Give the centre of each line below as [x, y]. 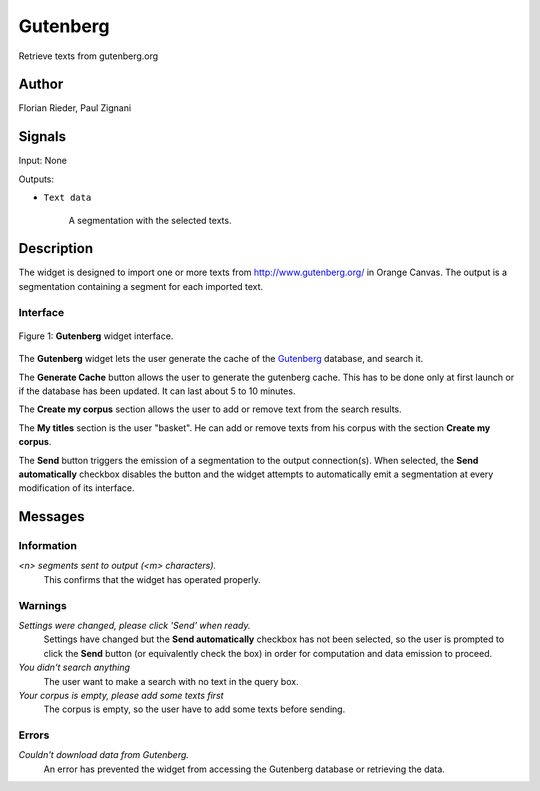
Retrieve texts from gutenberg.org [88, 56]
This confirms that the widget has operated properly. [152, 579]
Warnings [42, 605]
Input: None [42, 161]
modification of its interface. [76, 488]
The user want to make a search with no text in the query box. [171, 681]
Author [41, 84]
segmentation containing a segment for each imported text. [141, 286]
